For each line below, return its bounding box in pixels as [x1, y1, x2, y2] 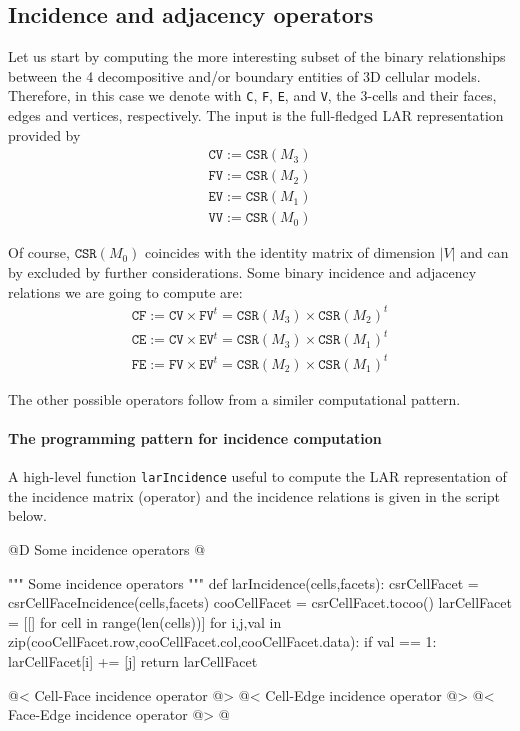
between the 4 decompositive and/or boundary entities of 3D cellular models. [8, 65, 481, 86]
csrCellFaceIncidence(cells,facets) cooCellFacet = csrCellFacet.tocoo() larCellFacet [8, 592, 512, 613]
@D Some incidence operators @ [8, 538, 206, 559]
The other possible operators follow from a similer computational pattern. [8, 388, 461, 409]
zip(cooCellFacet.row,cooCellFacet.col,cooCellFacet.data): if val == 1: [8, 631, 437, 652]
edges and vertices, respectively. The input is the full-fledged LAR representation [8, 105, 504, 126]
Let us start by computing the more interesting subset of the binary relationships [8, 46, 506, 67]
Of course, [8, 242, 70, 263]
